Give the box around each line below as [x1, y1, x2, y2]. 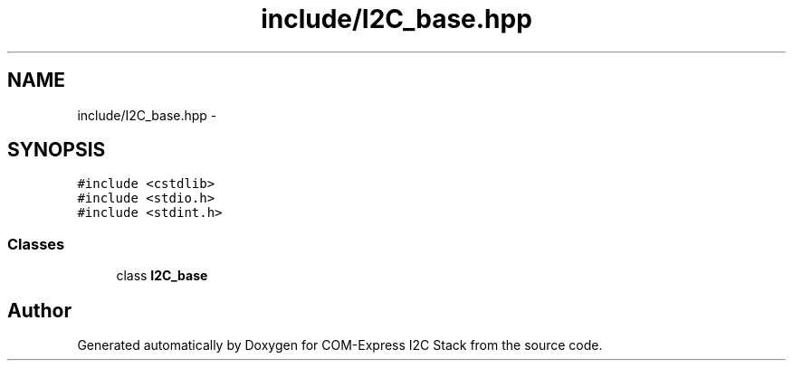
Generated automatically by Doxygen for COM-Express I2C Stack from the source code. [77, 337, 603, 354]
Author [7, 298, 72, 322]
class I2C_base [116, 268, 208, 284]
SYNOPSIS [7, 138, 106, 162]
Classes [7, 234, 65, 253]
